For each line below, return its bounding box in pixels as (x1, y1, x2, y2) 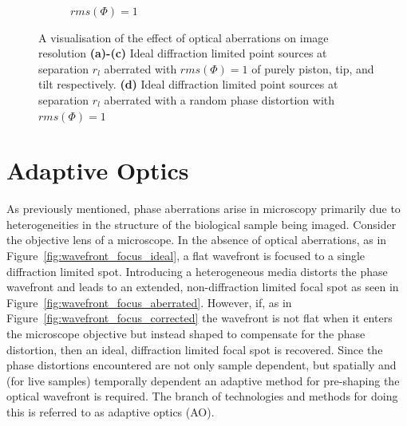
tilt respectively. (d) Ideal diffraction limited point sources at (38, 76, 338, 93)
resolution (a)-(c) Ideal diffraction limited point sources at (38, 45, 327, 61)
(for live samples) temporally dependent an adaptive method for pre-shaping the (6, 372, 400, 389)
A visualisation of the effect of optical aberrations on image (38, 29, 329, 45)
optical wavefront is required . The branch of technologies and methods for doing (6, 388, 398, 404)
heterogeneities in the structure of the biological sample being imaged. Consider (6, 215, 397, 232)
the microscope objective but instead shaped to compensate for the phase (6, 325, 366, 342)
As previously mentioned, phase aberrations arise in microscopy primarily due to (6, 200, 401, 217)
